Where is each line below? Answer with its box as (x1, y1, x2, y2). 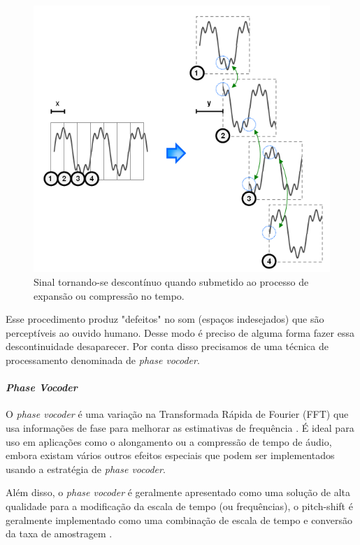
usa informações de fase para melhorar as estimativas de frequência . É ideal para (6, 420, 354, 435)
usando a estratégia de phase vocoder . (6, 461, 166, 476)
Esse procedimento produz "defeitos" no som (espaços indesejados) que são (6, 312, 324, 326)
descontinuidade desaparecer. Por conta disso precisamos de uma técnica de (6, 339, 329, 354)
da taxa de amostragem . (6, 526, 113, 541)
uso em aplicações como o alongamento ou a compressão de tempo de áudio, (6, 434, 332, 449)
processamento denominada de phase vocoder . (6, 353, 200, 367)
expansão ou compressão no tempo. (34, 288, 185, 303)
